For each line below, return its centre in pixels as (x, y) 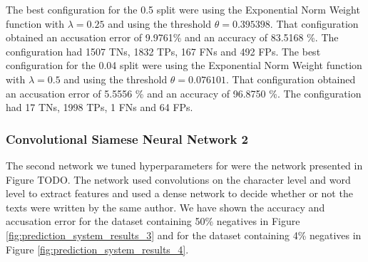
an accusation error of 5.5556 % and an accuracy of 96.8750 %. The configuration (184, 93)
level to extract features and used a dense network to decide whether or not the (179, 193)
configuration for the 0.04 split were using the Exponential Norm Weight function (184, 65)
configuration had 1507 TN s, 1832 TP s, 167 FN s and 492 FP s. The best (163, 51)
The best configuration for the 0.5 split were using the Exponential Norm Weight (183, 9)
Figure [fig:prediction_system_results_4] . (97, 249)
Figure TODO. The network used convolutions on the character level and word (178, 179)
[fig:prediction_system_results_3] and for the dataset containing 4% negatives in (184, 235)
